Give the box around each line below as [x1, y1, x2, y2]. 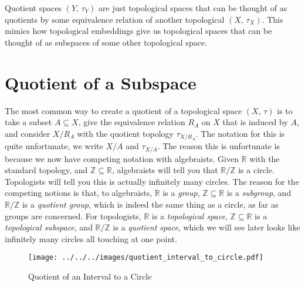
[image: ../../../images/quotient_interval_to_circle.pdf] [28, 253, 263, 262]
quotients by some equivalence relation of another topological [5, 13, 225, 25]
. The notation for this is [195, 127, 285, 139]
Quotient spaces [5, 2, 62, 13]
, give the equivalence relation [78, 116, 185, 128]
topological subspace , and [5, 221, 93, 233]
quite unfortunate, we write [5, 140, 103, 152]
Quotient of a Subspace [5, 70, 196, 94]
